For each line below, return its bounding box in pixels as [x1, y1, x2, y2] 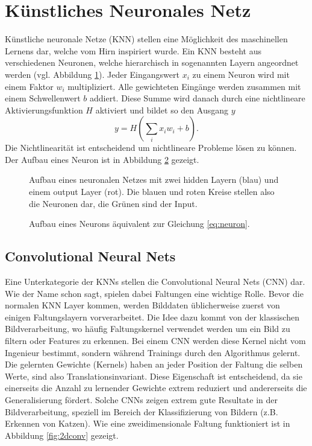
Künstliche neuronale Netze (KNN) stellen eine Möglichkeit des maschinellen [5, 33, 288, 45]
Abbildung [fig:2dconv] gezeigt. [5, 428, 119, 441]
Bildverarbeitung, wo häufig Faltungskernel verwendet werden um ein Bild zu [5, 322, 290, 335]
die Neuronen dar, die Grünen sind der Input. [29, 197, 198, 209]
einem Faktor [5, 80, 54, 92]
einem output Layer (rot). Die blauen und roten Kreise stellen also [29, 185, 275, 198]
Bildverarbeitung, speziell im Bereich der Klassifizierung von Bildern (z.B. [5, 405, 278, 418]
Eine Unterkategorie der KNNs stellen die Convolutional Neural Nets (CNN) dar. [5, 275, 305, 288]
